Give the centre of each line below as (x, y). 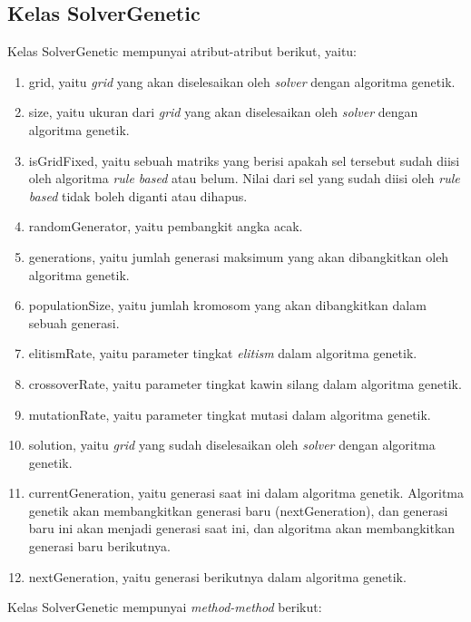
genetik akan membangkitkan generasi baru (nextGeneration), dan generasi (238, 510)
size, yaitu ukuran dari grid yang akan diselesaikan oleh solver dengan (223, 112)
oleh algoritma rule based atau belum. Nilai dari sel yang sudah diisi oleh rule (244, 178)
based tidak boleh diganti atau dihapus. (138, 195)
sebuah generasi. (74, 322)
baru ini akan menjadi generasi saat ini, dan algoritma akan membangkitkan (242, 528)
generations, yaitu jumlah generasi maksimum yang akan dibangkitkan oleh (239, 256)
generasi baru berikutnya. (99, 546)
